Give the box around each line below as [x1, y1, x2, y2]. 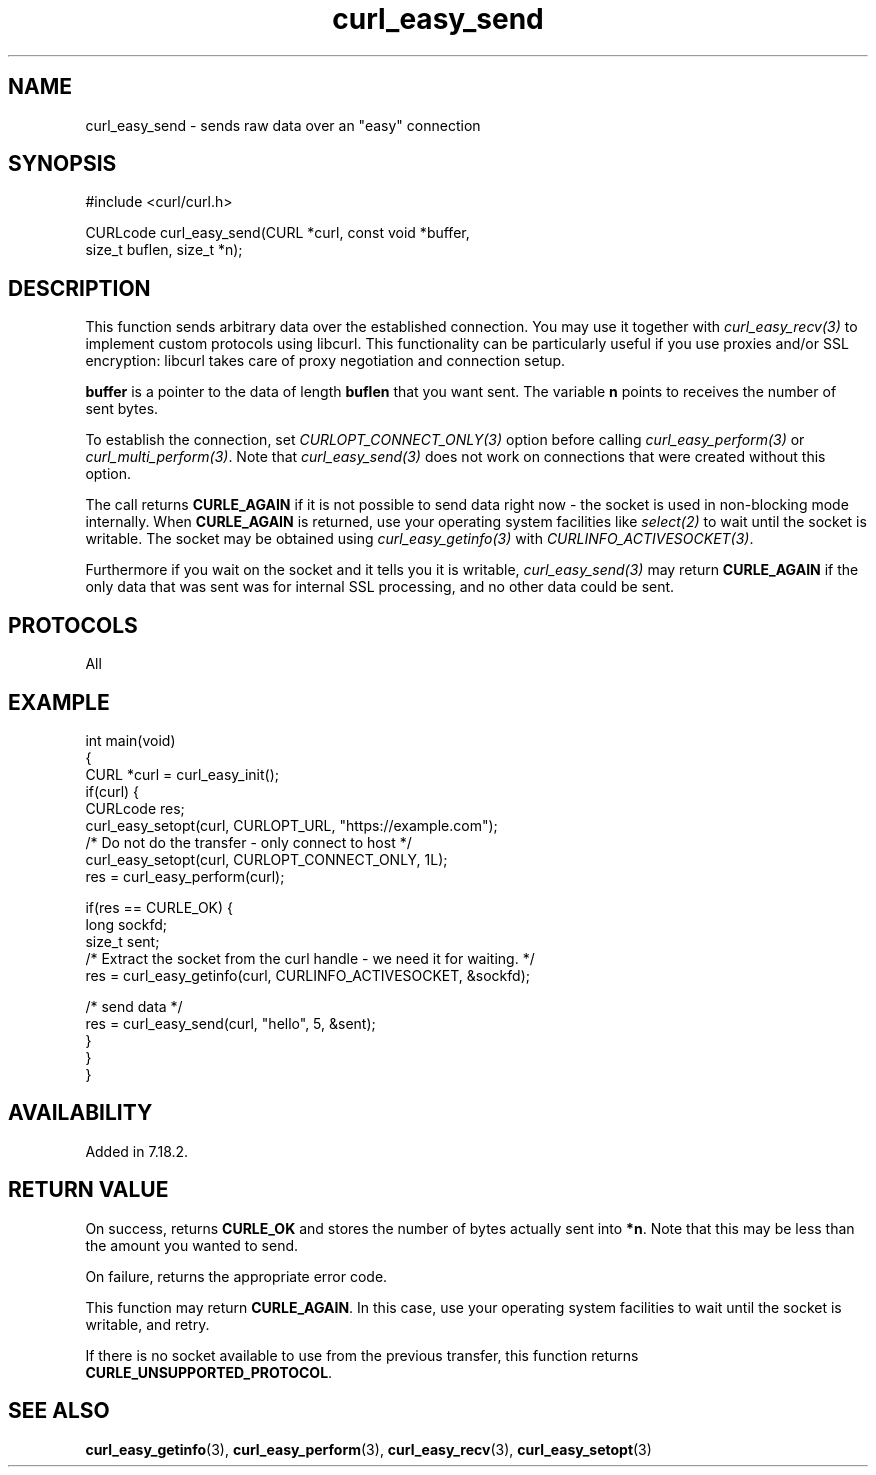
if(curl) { [85, 782, 140, 800]
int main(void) [85, 731, 176, 749]
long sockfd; [85, 915, 168, 933]
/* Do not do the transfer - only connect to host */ [85, 833, 412, 851]
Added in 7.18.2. [85, 1142, 189, 1160]
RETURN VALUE [8, 1177, 169, 1203]
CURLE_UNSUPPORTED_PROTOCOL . [85, 1363, 333, 1381]
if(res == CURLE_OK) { [85, 898, 233, 916]
